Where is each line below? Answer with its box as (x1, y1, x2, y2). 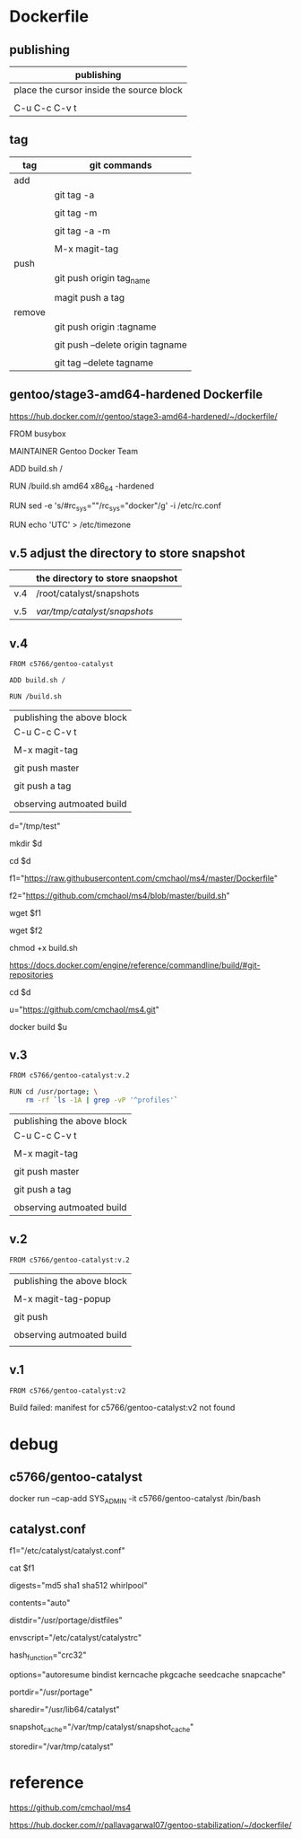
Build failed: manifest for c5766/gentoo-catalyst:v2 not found (9, 1403, 236, 1413)
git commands (89, 159, 152, 172)
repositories (9, 969, 54, 980)
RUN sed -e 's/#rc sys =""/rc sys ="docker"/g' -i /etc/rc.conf (9, 500, 222, 513)
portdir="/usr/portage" (9, 1686, 93, 1697)
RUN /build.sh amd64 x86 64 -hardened (9, 480, 155, 493)
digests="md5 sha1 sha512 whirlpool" (9, 1580, 148, 1591)
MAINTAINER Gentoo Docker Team (9, 445, 139, 456)
